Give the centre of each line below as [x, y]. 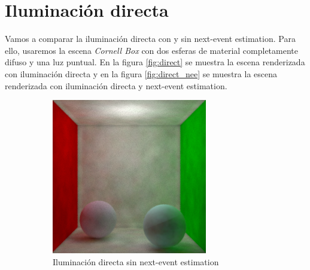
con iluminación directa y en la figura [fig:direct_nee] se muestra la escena [141, 73]
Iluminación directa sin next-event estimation [136, 261]
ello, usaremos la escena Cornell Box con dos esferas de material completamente [151, 50]
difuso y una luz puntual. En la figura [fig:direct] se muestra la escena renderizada [155, 62]
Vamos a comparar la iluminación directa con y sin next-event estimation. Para [150, 39]
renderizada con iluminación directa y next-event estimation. [116, 85]
